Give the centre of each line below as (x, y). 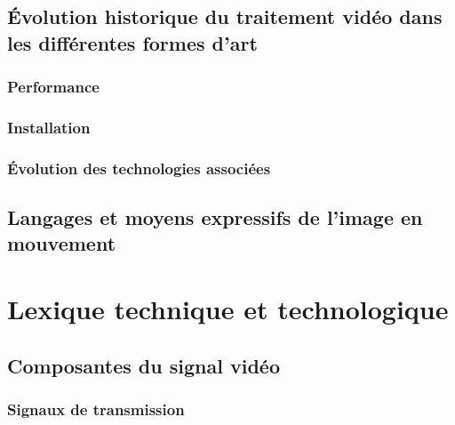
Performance (53, 87)
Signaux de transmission (96, 409)
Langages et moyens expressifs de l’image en (215, 217)
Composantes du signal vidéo (144, 365)
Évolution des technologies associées (139, 168)
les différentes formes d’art (132, 42)
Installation (49, 127)
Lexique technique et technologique (228, 309)
